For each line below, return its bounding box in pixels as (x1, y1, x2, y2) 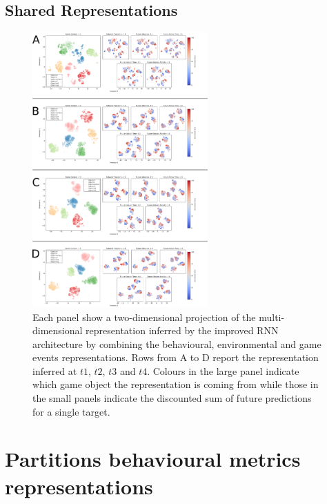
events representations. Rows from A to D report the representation (32, 350, 319, 365)
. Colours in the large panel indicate (147, 363, 299, 378)
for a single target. (32, 404, 110, 418)
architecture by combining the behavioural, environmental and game (32, 336, 321, 351)
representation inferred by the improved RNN (86, 323, 279, 338)
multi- (259, 309, 285, 324)
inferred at (32, 363, 77, 378)
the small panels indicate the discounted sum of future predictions (32, 391, 312, 405)
